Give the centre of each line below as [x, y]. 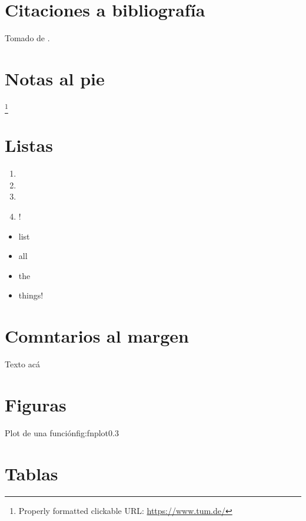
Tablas [31, 473]
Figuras [36, 404]
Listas [29, 145]
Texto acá [22, 364]
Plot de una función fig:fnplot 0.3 [62, 432]
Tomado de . [27, 38]
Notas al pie [55, 78]
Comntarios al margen [97, 336]
